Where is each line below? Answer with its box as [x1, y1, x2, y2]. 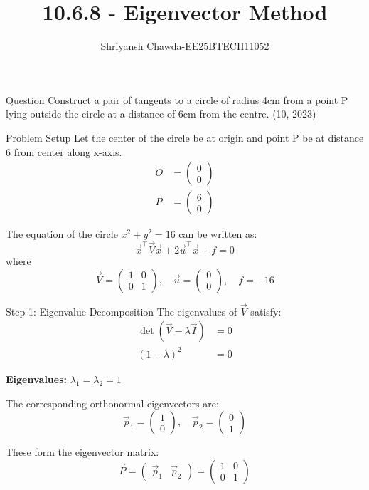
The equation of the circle [6, 226, 118, 241]
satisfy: [250, 303, 282, 318]
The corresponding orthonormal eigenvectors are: [6, 395, 219, 410]
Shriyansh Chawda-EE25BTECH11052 [100, 38, 269, 53]
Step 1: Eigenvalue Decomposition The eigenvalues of [6, 303, 237, 318]
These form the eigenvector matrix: [6, 444, 159, 459]
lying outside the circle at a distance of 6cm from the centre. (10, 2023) [6, 106, 316, 121]
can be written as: [178, 226, 257, 241]
